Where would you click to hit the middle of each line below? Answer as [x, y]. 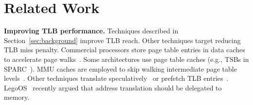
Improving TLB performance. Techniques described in [91, 31]
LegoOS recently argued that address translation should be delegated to [113, 87]
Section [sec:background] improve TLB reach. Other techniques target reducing [122, 40]
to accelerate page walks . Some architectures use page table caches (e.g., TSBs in [126, 59]
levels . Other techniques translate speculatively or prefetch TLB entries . [116, 78]
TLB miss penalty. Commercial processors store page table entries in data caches [125, 50]
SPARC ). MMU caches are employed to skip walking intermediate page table [120, 68]
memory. [17, 97]
